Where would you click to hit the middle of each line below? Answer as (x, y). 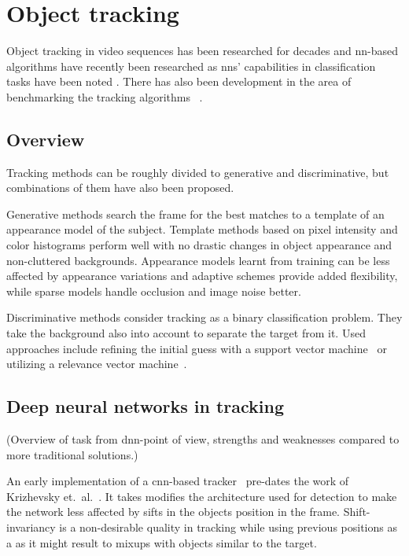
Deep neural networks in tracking (146, 406)
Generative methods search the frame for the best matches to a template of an (195, 214)
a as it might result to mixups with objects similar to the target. (162, 542)
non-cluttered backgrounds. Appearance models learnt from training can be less (198, 260)
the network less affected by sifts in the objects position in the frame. (173, 512)
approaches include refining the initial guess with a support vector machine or (197, 348)
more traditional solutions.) (72, 454)
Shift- (357, 512)
